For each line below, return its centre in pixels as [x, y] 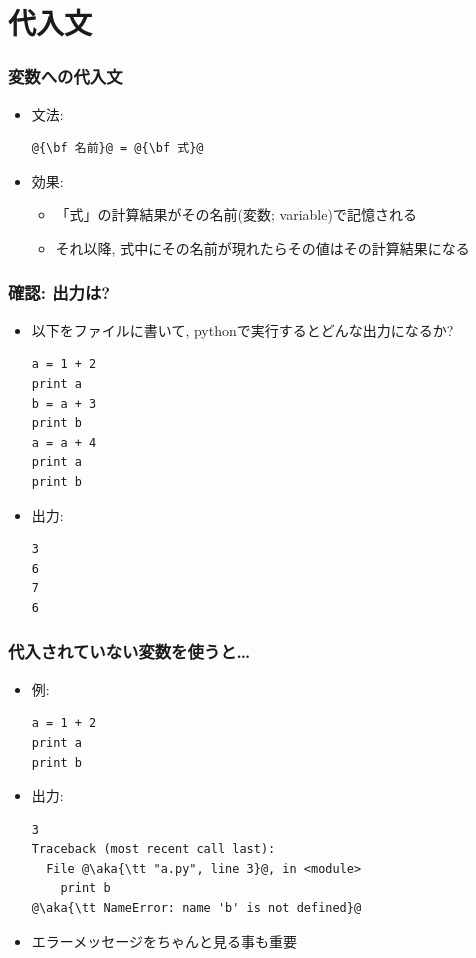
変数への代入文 [65, 76]
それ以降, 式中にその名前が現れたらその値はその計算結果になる [262, 247]
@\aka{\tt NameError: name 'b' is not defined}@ [196, 908]
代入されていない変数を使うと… [129, 651]
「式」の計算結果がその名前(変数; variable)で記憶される [236, 214]
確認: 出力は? [59, 292]
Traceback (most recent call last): [153, 849]
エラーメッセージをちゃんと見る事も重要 [164, 940]
